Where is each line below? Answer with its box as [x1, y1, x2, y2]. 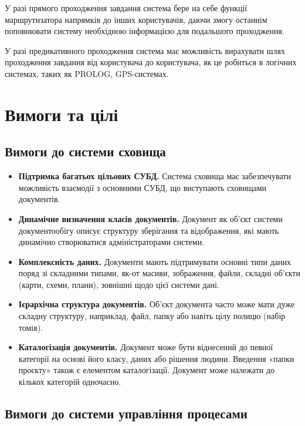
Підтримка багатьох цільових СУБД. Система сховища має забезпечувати [18, 170, 291, 182]
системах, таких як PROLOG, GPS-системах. [5, 67, 169, 79]
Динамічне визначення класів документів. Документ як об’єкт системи [18, 212, 283, 224]
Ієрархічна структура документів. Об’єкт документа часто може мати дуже [18, 298, 295, 310]
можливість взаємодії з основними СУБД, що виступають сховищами [18, 181, 267, 193]
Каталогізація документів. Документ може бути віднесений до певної [18, 341, 273, 353]
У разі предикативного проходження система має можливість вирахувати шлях [5, 44, 285, 56]
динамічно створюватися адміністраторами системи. [18, 236, 205, 248]
